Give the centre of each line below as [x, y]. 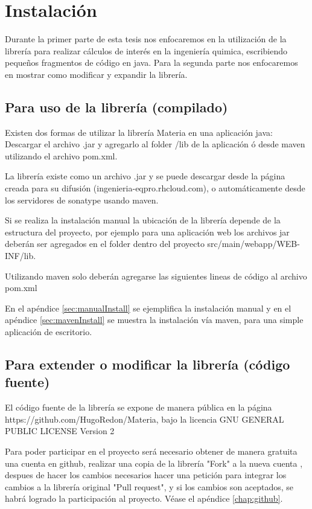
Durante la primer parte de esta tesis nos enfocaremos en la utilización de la [146, 39]
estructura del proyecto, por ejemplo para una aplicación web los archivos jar [147, 232]
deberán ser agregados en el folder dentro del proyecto [105, 244]
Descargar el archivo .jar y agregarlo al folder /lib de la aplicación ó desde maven [155, 144]
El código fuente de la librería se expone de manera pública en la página [138, 407]
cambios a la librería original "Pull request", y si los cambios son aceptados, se [149, 486]
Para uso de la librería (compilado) [116, 107]
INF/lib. [21, 256]
